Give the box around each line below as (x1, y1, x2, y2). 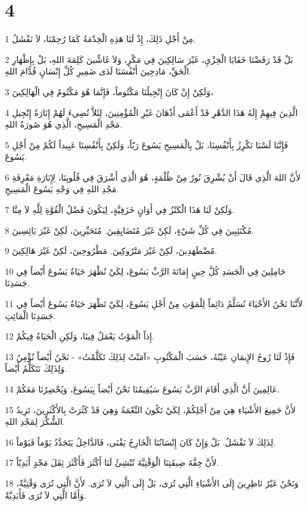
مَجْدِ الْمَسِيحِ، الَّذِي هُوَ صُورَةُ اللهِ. (5, 118, 123, 131)
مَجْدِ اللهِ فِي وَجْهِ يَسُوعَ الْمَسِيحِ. (5, 183, 119, 195)
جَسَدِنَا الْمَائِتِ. (5, 309, 56, 322)
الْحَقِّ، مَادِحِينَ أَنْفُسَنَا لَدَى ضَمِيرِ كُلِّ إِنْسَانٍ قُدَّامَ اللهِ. (5, 65, 192, 78)
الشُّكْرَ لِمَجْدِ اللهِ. (5, 415, 65, 428)
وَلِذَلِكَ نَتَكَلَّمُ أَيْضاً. (5, 362, 67, 375)
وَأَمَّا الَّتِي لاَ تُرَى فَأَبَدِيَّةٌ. (5, 488, 87, 501)
